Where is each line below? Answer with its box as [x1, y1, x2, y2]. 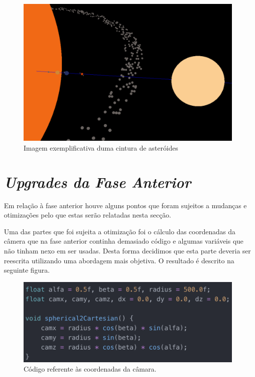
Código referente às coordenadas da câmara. [24, 364, 157, 374]
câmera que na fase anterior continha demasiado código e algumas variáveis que [4, 236, 244, 246]
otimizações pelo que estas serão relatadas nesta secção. [4, 210, 171, 220]
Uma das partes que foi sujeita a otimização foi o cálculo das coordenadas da [4, 226, 235, 236]
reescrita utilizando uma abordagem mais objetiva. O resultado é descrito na [4, 255, 234, 265]
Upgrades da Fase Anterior [4, 171, 191, 192]
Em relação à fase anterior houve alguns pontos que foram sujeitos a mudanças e [4, 200, 247, 210]
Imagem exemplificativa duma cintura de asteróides [24, 142, 178, 153]
